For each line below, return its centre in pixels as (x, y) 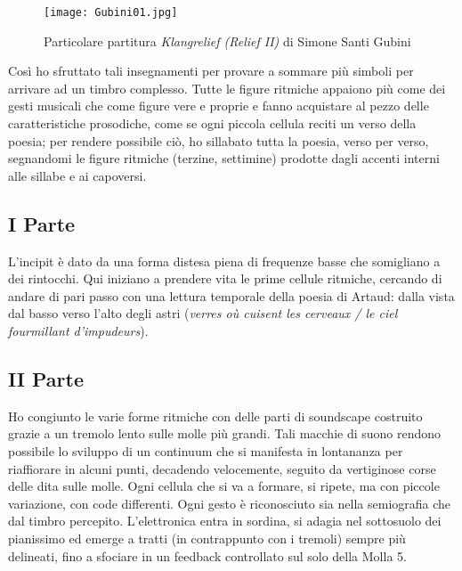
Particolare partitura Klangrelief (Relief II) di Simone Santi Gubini (227, 41)
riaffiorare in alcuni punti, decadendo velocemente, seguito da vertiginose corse (222, 468)
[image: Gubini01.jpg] (111, 12)
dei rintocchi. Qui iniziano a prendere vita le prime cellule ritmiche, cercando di (225, 278)
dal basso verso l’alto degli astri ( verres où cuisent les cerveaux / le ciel (203, 313)
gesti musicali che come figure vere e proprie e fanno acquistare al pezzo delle (219, 106)
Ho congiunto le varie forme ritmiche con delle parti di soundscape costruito (215, 416)
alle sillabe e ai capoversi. (77, 175)
